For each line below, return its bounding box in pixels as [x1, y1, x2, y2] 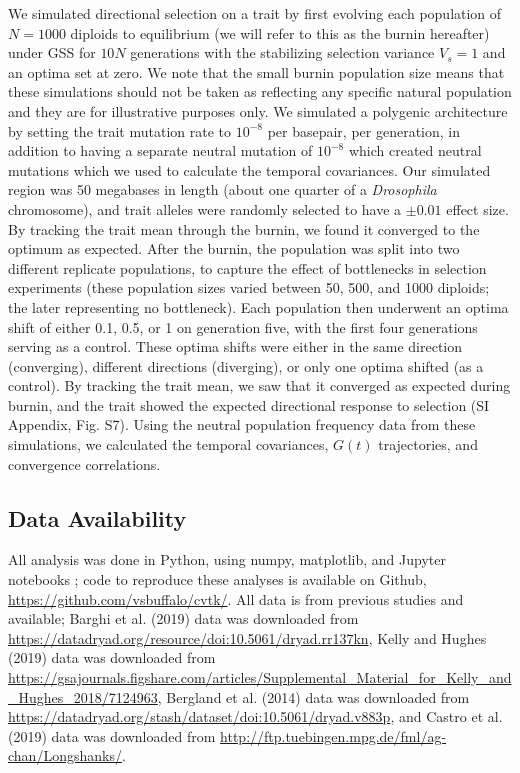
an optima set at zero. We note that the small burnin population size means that [8, 61, 505, 82]
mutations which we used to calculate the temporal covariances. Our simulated [8, 159, 491, 180]
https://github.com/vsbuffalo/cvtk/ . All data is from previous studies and [8, 588, 464, 609]
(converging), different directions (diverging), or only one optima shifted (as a [8, 355, 484, 376]
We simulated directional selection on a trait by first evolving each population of [8, 3, 502, 23]
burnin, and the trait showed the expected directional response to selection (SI [8, 394, 490, 415]
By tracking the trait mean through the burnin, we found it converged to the [8, 218, 480, 239]
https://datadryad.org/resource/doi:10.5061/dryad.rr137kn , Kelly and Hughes [8, 627, 487, 648]
